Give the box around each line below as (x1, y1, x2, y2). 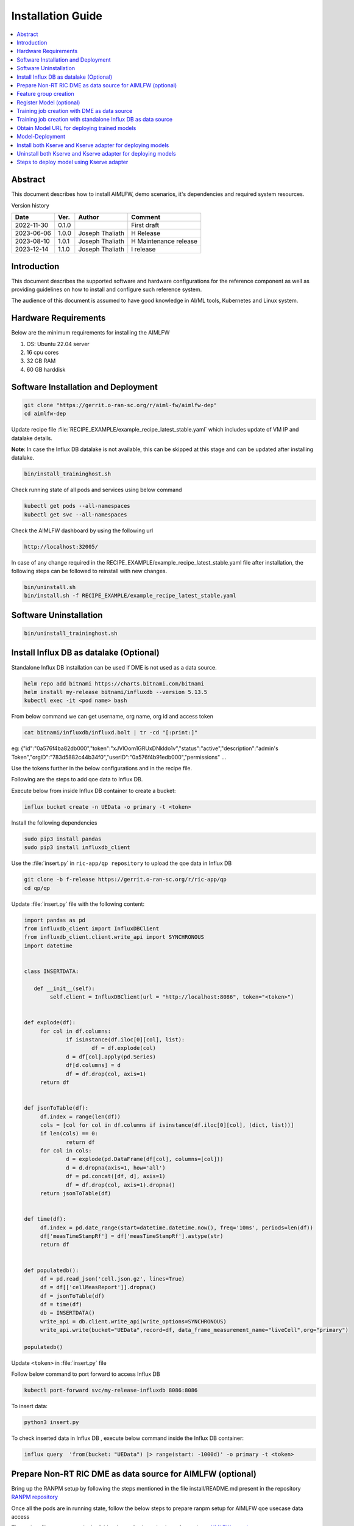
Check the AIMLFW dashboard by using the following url (11, 527, 154, 534)
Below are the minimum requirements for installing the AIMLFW (11, 329, 170, 336)
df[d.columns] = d (66, 1062, 121, 1069)
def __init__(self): (34, 985, 96, 992)
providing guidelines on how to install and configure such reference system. (11, 286, 202, 293)
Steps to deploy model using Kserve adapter (16, 159, 129, 166)
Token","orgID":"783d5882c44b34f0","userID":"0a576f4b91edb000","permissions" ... (11, 753, 227, 761)
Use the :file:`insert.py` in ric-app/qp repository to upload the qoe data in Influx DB (11, 859, 232, 867)
